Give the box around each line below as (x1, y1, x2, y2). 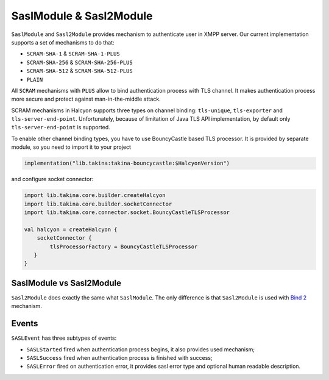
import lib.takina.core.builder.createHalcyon (24, 192, 166, 199)
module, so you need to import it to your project (11, 143, 131, 151)
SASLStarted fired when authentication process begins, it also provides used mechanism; (26, 345, 255, 353)
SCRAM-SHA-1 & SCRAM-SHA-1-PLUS (26, 50, 120, 57)
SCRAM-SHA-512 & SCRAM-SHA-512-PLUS (26, 67, 133, 74)
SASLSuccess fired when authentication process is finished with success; (26, 354, 213, 361)
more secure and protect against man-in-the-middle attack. (11, 95, 161, 103)
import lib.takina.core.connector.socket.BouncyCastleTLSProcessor (24, 209, 230, 216)
